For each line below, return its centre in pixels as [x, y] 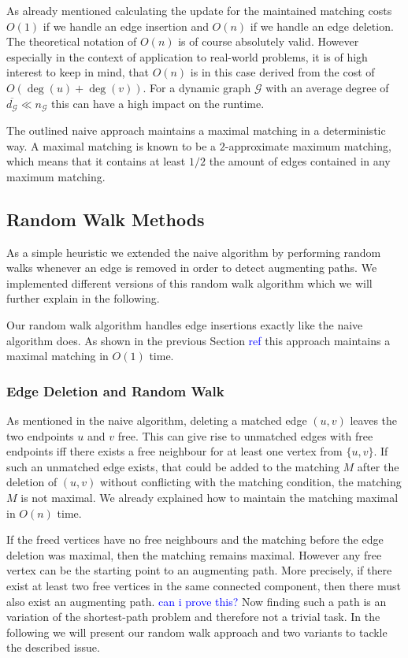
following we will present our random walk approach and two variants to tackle [197, 632]
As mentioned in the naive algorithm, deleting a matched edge [157, 420]
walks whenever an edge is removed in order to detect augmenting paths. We [192, 268]
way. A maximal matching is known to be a [111, 145]
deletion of [32, 482]
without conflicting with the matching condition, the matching [251, 482]
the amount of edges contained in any [300, 161]
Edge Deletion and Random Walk [115, 390]
